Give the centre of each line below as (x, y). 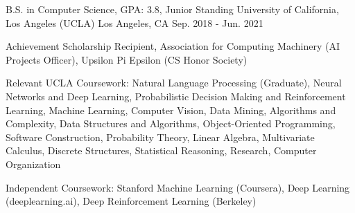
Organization (33, 164)
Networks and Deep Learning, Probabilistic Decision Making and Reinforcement (176, 96)
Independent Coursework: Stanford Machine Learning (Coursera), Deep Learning (178, 187)
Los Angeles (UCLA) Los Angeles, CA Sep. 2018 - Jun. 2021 (135, 22)
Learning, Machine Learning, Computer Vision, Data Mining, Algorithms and (171, 110)
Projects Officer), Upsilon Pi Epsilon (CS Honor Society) (127, 59)
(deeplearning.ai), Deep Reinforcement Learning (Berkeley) (131, 201)
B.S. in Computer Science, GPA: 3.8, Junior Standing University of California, (172, 9)
